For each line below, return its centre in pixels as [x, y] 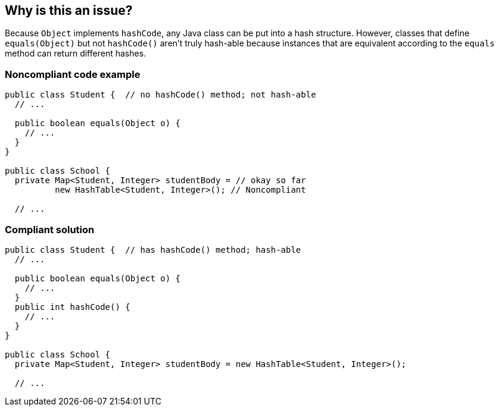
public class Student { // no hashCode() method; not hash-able [160, 95]
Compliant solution [50, 229]
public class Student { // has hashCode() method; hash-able [153, 250]
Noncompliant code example [73, 74]
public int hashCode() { [72, 307]
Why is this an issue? [69, 10]
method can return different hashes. [76, 54]
